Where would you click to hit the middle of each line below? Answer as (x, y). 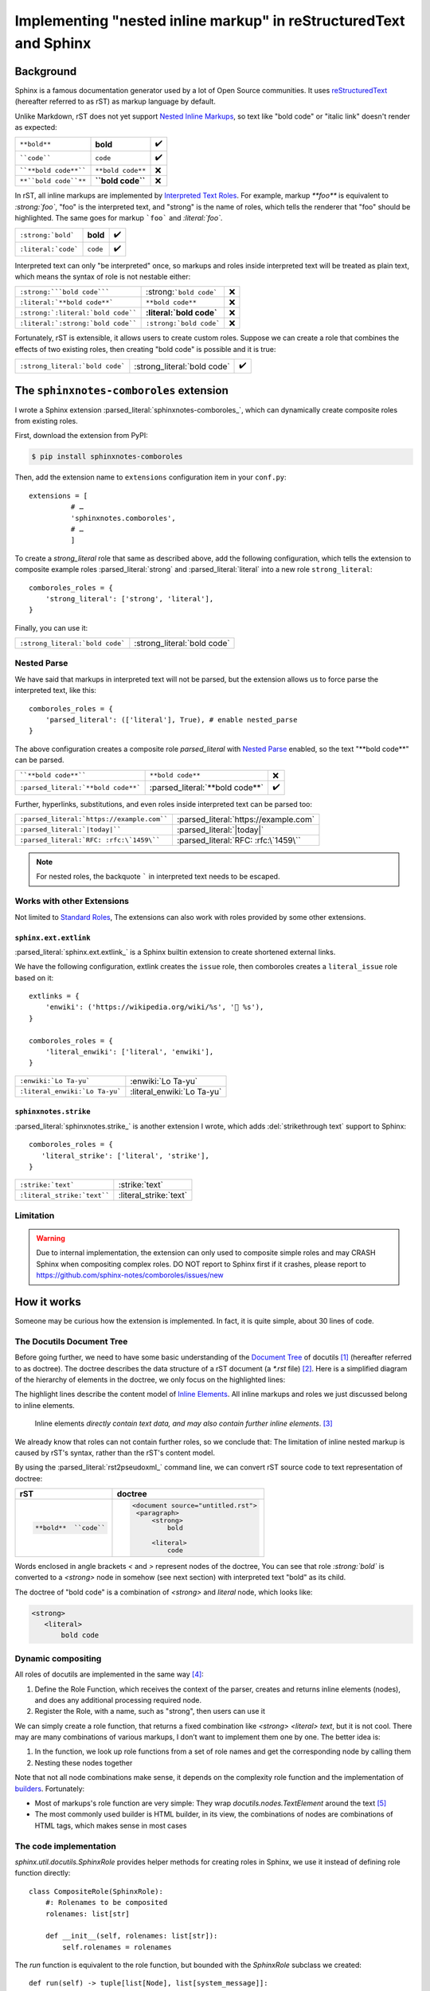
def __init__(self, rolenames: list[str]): (131, 1936)
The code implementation (66, 1846)
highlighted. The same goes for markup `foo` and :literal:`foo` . (119, 218)
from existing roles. (47, 421)
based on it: (34, 978)
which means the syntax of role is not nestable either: (103, 276)
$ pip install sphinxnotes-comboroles (107, 457)
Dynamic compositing (58, 1658)
